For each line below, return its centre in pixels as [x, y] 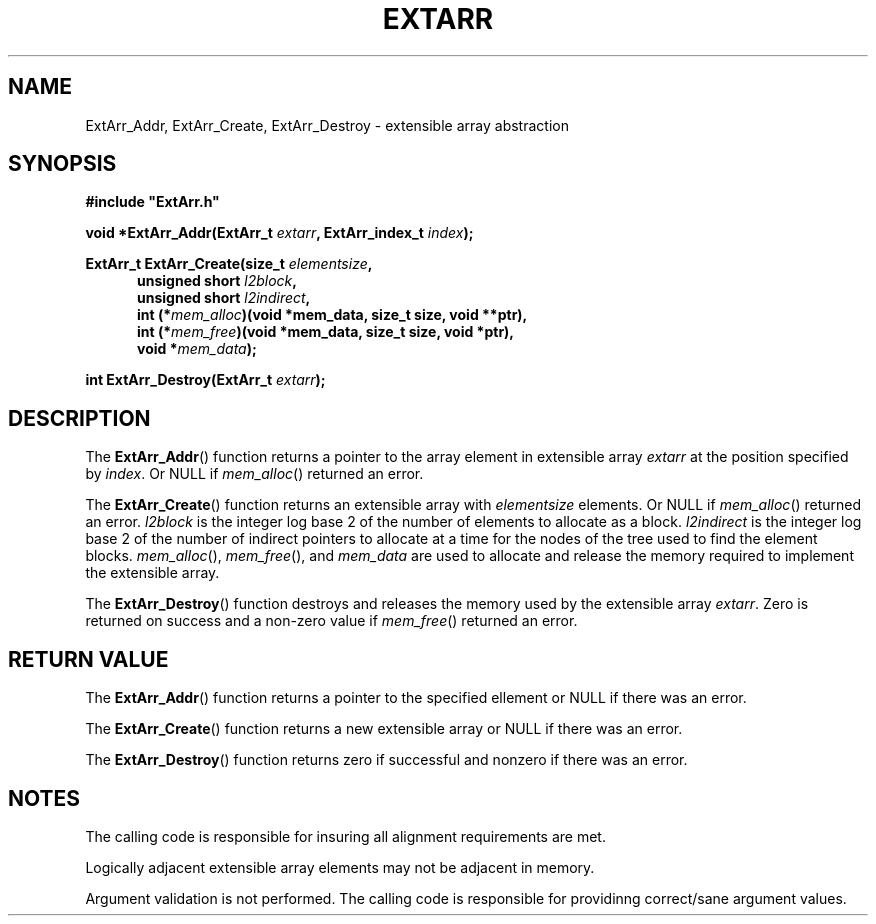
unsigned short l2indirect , [224, 298]
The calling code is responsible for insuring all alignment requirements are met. [345, 836]
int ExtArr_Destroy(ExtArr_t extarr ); [205, 380]
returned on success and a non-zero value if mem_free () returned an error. [331, 621]
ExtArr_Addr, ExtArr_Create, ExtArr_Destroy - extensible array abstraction [327, 125]
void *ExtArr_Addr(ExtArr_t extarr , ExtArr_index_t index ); [279, 233]
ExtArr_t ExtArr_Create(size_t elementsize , [229, 264]
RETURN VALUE [88, 659]
